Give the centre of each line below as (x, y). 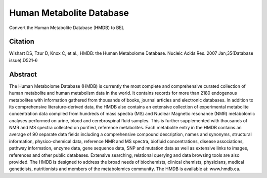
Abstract (23, 74)
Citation (22, 42)
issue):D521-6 (23, 60)
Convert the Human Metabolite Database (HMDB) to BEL (67, 28)
